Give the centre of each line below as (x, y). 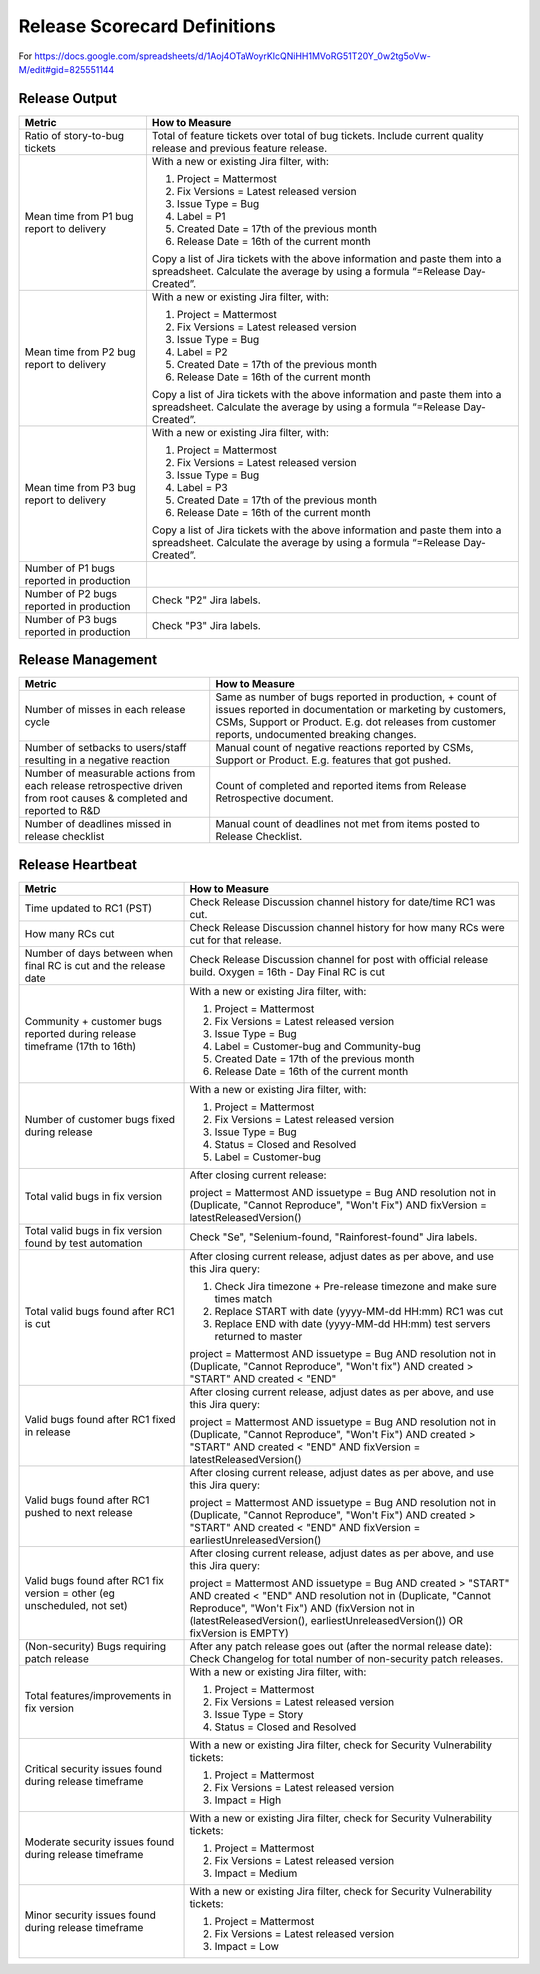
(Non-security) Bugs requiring (95, 1646)
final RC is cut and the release (95, 965)
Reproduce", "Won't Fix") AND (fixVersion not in (302, 1608)
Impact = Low (247, 1946)
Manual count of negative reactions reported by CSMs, (344, 748)
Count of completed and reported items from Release (341, 786)
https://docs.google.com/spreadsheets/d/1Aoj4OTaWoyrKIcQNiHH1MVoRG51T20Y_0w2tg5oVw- (233, 56)
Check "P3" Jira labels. (206, 625)
